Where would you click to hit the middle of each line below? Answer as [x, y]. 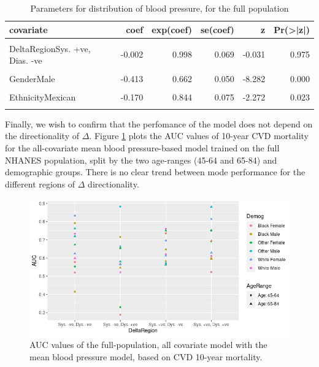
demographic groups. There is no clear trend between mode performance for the [155, 172]
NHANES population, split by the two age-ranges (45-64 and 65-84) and [141, 160]
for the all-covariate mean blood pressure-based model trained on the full [142, 148]
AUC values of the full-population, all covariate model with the [148, 345]
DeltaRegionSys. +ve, [50, 48]
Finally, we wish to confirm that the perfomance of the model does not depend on [159, 123]
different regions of [40, 183]
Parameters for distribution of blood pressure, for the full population [159, 8]
